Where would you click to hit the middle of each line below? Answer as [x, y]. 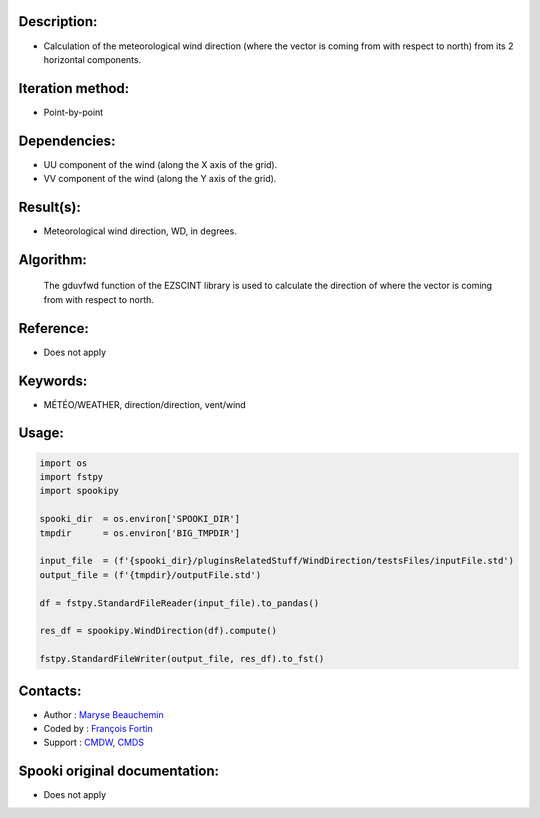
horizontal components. [92, 59]
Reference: [53, 328]
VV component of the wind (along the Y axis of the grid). [160, 179]
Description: [58, 21]
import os [63, 463]
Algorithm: [52, 259]
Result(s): [50, 206]
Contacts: [50, 690]
